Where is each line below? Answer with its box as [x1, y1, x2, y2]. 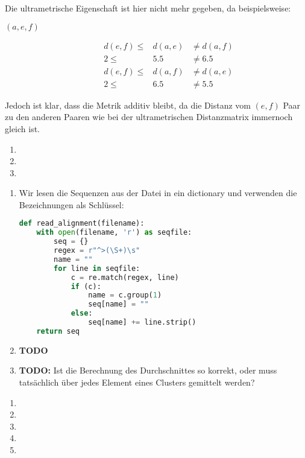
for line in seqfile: [54, 264, 140, 273]
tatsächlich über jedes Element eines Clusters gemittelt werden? [19, 376, 255, 389]
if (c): [71, 282, 101, 291]
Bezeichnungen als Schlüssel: [19, 198, 124, 211]
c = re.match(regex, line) [71, 273, 179, 282]
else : [71, 309, 93, 318]
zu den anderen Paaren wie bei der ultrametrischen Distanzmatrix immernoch [5, 110, 293, 123]
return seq [36, 326, 80, 336]
